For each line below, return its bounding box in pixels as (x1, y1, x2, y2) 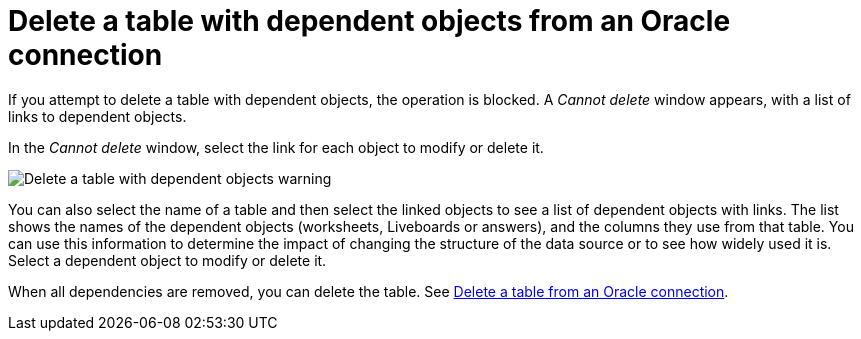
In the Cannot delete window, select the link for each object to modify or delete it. (8, 138, 544, 156)
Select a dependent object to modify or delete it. (8, 251, 327, 269)
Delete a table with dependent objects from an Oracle (8, 4, 731, 38)
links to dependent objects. (8, 107, 187, 125)
